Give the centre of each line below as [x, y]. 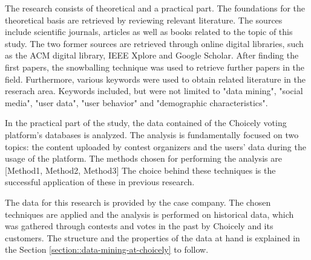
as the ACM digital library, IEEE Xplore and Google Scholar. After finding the [152, 55]
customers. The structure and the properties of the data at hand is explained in [152, 237]
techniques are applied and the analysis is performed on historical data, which [149, 214]
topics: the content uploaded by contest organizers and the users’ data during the [155, 146]
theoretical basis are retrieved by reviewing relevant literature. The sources [144, 20]
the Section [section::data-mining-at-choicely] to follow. [107, 249]
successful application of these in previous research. [100, 182]
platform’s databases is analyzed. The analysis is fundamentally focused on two [152, 134]
